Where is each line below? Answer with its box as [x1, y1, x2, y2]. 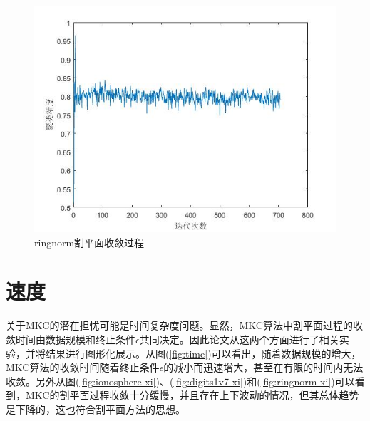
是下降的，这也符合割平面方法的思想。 [6, 401, 185, 416]
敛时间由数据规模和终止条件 [6, 331, 135, 346]
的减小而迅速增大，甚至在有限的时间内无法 [163, 360, 364, 375]
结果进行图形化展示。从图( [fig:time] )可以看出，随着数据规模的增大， [45, 345, 361, 360]
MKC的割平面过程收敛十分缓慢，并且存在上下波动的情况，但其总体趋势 [25, 388, 359, 402]
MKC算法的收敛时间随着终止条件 [6, 360, 160, 375]
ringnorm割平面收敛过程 [34, 234, 145, 249]
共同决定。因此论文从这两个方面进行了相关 [139, 331, 339, 346]
